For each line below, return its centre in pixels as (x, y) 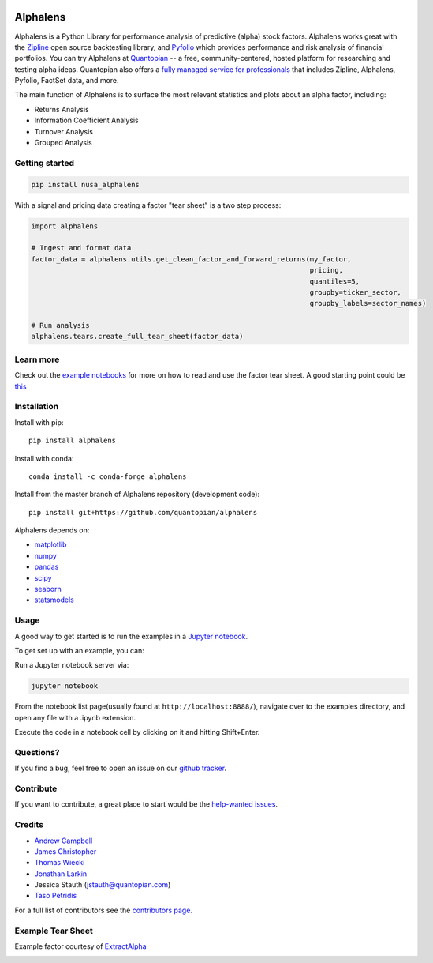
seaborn (48, 589)
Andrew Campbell (63, 841)
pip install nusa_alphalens (85, 184)
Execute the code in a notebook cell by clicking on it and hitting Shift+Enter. (137, 732)
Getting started (45, 163)
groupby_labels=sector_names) (368, 303)
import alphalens (65, 226)
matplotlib (50, 544)
